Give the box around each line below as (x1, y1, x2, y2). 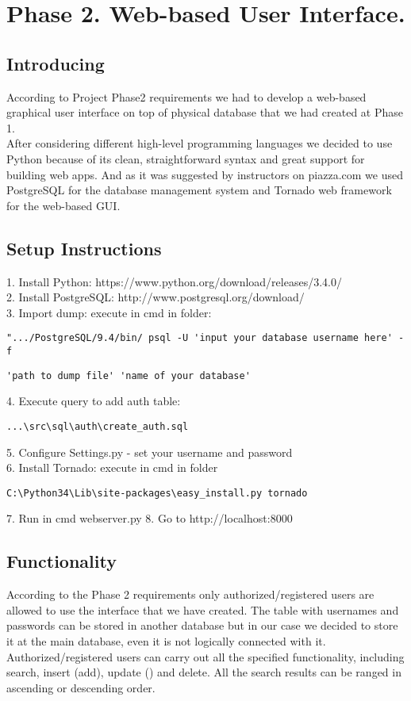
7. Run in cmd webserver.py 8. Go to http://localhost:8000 (6, 510, 293, 527)
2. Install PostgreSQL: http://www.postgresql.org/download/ (6, 289, 305, 305)
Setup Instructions (6, 236, 162, 260)
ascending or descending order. (6, 679, 156, 695)
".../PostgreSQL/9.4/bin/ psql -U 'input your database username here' (6, 332, 393, 344)
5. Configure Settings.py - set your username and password (6, 443, 293, 460)
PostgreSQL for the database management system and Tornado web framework (6, 182, 392, 198)
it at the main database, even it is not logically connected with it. (6, 632, 326, 649)
